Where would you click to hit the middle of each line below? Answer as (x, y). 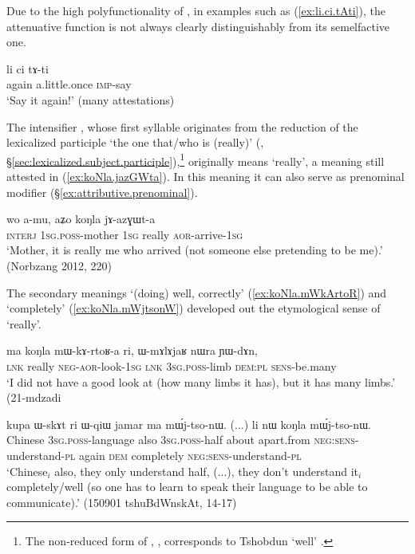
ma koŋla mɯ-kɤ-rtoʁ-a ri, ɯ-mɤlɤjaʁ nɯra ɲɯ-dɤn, (132, 350)
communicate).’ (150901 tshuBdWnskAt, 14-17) (122, 502)
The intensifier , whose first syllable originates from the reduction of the (182, 126)
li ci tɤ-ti (28, 68)
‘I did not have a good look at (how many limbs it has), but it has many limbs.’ (201, 381)
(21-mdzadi (34, 397)
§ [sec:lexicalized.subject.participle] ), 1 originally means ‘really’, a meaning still (196, 159)
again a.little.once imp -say (69, 84)
